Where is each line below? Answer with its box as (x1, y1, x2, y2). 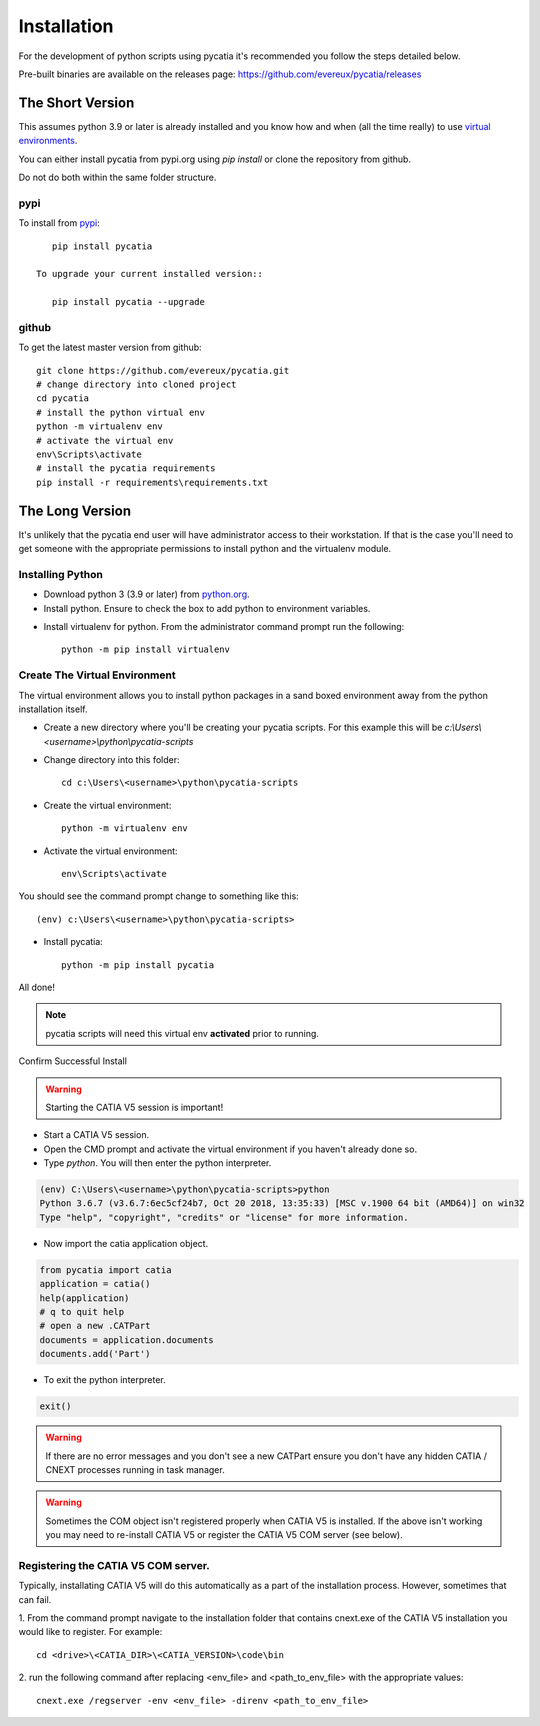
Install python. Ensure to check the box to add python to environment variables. (43, 602, 371, 614)
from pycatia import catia (39, 1264, 172, 1275)
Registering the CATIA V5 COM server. (18, 1558, 210, 1572)
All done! (18, 981, 55, 993)
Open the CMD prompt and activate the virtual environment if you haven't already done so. (43, 1143, 418, 1155)
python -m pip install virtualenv (61, 644, 230, 655)
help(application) (39, 1292, 130, 1304)
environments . (18, 135, 78, 147)
